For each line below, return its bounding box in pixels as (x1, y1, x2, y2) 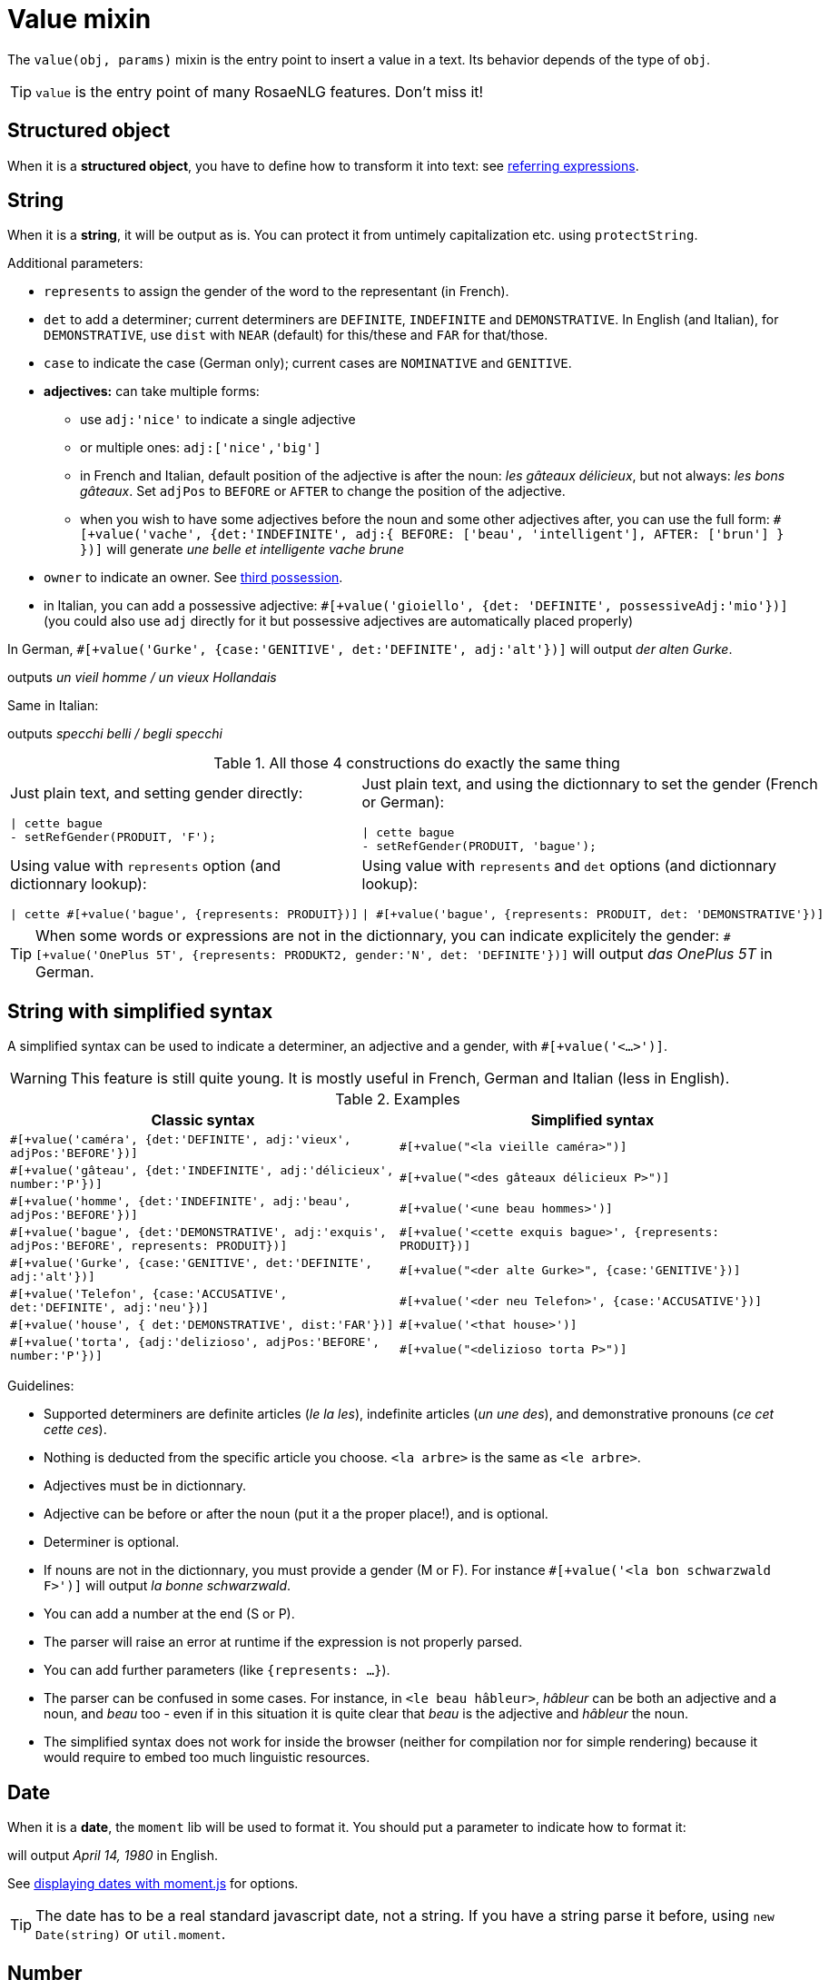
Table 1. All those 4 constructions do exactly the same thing (213, 754, 620, 773)
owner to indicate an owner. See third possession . (44, 569, 343, 586)
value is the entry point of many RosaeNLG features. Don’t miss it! (35, 82, 484, 101)
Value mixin (7, 4, 152, 35)
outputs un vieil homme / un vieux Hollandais (7, 669, 277, 686)
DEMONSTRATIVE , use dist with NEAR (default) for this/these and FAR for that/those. (44, 327, 548, 343)
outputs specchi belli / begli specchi (7, 726, 222, 742)
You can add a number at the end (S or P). (44, 1606, 295, 1622)
